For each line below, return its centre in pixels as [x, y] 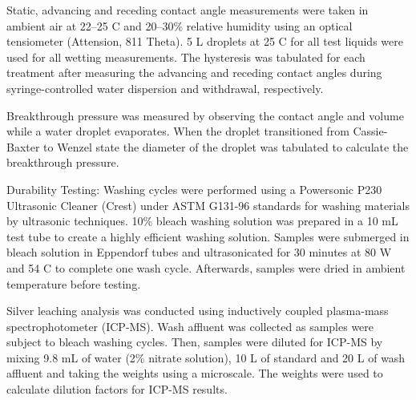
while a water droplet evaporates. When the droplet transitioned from [178, 131]
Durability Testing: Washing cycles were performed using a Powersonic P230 [194, 189]
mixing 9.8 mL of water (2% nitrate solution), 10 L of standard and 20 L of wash [206, 357]
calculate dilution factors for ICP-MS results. [117, 389]
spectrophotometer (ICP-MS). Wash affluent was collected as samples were [190, 326]
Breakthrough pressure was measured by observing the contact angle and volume [205, 115]
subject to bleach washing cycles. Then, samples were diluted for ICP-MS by [195, 342]
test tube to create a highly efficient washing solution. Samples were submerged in [208, 236]
